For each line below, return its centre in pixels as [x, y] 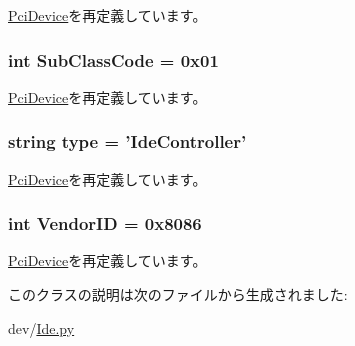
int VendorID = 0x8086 [105, 223]
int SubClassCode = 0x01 [113, 59]
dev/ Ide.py [41, 327]
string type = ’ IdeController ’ [127, 141]
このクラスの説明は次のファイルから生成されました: [178, 294]
